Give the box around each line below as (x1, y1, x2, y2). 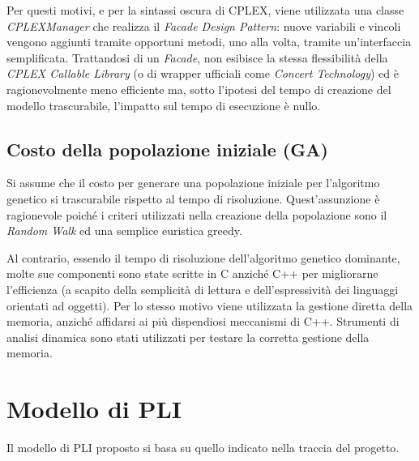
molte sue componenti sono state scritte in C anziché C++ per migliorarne (6, 265, 378, 282)
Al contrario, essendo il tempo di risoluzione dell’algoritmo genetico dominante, (6, 249, 400, 266)
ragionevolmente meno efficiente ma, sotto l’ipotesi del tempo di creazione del (6, 80, 391, 97)
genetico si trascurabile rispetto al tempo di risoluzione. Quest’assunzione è (6, 190, 380, 207)
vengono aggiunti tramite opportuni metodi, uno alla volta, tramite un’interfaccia (6, 33, 412, 50)
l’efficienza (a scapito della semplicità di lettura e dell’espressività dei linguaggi (6, 280, 399, 297)
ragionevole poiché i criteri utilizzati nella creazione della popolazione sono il (6, 206, 387, 223)
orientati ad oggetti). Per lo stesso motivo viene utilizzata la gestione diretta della (6, 297, 413, 314)
